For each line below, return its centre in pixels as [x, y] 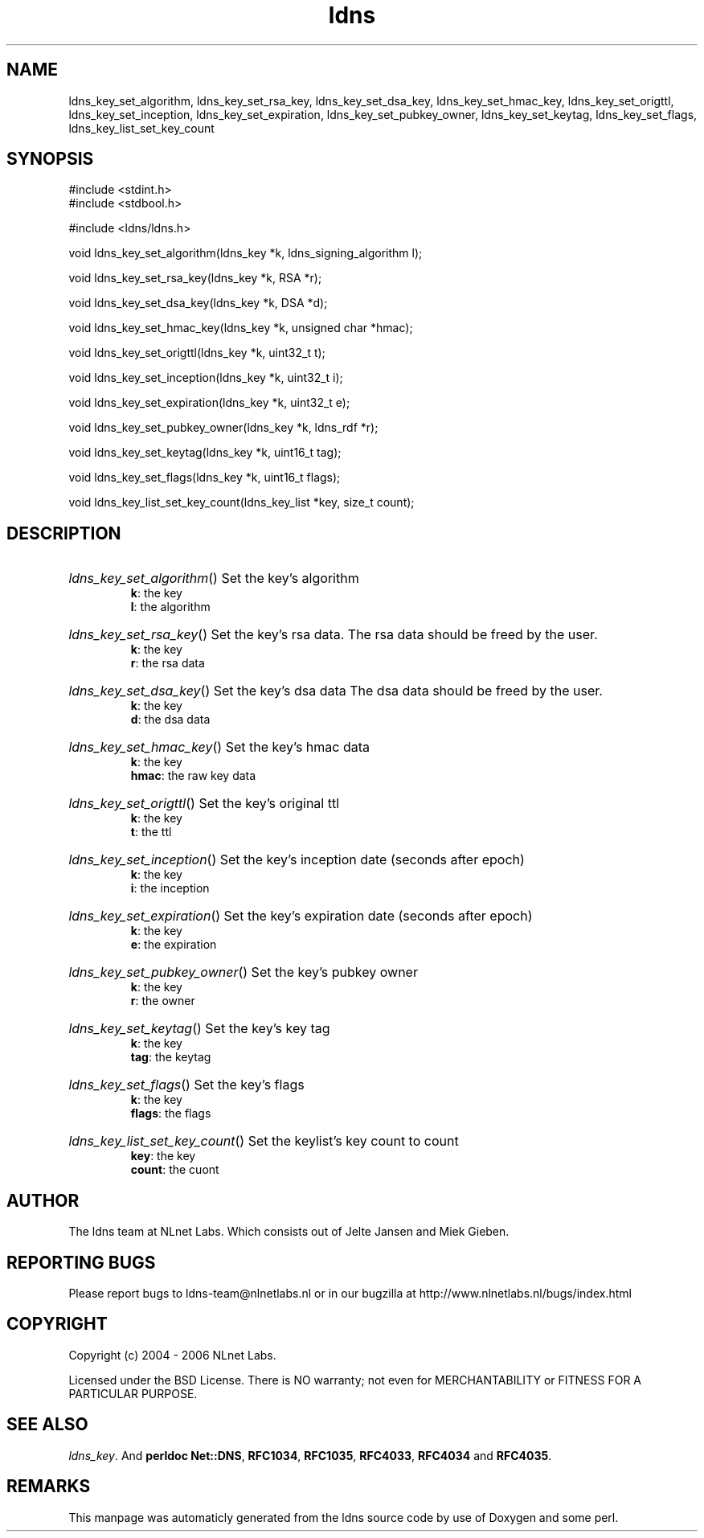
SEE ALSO [47, 1425]
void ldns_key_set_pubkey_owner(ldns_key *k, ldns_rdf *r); [223, 428]
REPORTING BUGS [81, 1262]
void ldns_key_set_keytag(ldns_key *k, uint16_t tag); [205, 453]
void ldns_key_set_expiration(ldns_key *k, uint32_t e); [209, 403]
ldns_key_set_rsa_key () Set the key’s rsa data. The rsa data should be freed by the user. [333, 635]
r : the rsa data [168, 663]
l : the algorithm [170, 607]
